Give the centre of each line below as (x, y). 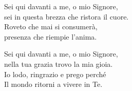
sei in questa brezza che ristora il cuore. (67, 16)
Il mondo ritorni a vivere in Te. (53, 84)
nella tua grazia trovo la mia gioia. (59, 63)
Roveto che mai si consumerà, (51, 26)
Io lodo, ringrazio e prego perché (55, 74)
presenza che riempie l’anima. (51, 36)
